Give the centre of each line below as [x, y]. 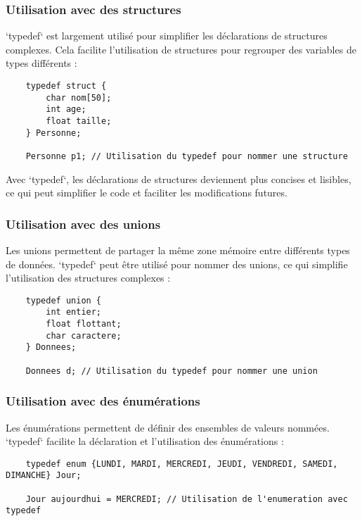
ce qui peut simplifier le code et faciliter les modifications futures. [147, 193]
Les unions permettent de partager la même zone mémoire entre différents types [178, 250]
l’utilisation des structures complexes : [88, 278]
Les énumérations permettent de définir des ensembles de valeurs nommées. [168, 427]
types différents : [41, 63]
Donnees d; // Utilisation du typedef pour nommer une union [172, 371]
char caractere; [84, 335]
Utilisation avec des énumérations [103, 401]
